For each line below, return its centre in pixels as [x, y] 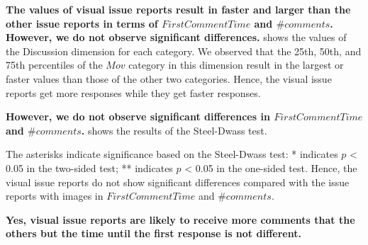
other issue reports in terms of [82, 23]
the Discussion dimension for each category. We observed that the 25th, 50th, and [184, 51]
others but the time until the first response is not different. [154, 233]
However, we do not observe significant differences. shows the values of [176, 37]
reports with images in [55, 196]
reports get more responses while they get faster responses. [133, 92]
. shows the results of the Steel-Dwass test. [174, 130]
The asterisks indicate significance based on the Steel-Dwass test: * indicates [172, 154]
